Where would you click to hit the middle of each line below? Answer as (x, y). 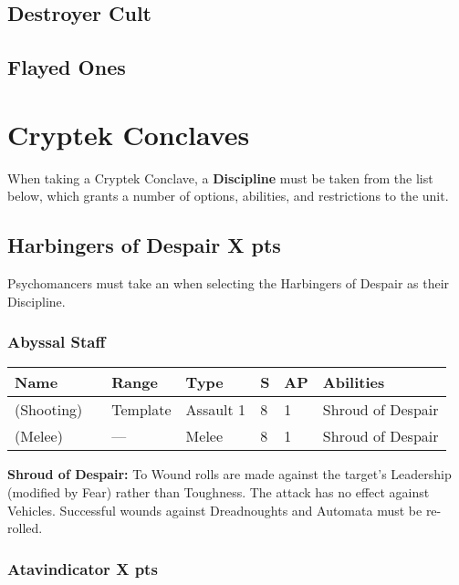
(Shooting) (49, 410)
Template (141, 410)
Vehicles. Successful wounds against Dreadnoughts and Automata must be (215, 510)
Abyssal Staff (57, 342)
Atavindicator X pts (83, 568)
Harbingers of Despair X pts (144, 245)
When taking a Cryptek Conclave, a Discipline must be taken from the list (220, 178)
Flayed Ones (67, 67)
